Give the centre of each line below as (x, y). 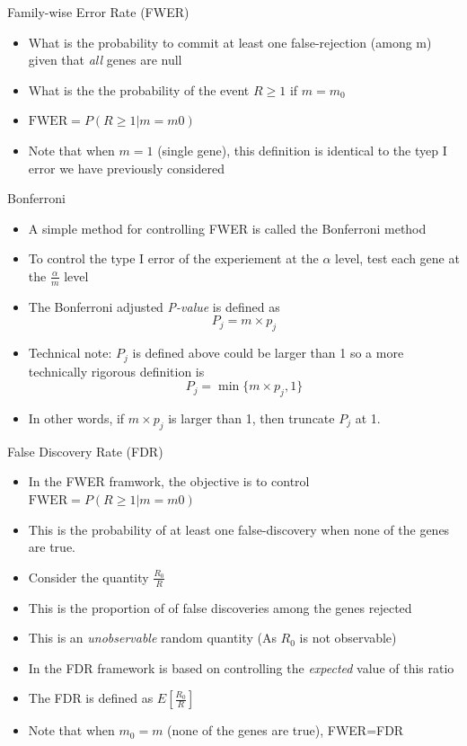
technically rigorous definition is (116, 371)
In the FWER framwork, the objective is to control (169, 481)
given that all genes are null (105, 60)
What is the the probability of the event (139, 89)
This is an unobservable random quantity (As (152, 638)
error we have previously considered (126, 168)
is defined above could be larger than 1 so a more (268, 353)
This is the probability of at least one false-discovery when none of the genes (239, 529)
